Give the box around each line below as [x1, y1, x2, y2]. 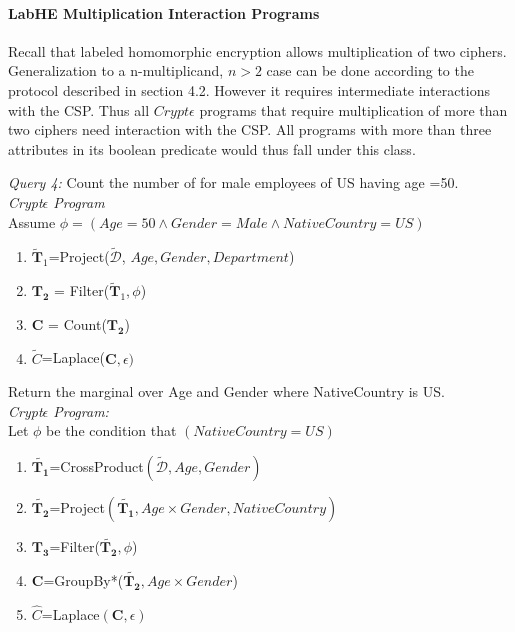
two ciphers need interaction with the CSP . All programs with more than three [8, 119, 492, 140]
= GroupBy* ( [43, 569, 124, 590]
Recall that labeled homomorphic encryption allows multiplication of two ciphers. [8, 40, 507, 61]
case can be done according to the [266, 60, 474, 81]
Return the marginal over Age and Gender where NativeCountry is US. [8, 381, 445, 402]
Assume [8, 211, 56, 232]
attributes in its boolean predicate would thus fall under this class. [8, 138, 416, 159]
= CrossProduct [49, 455, 144, 476]
